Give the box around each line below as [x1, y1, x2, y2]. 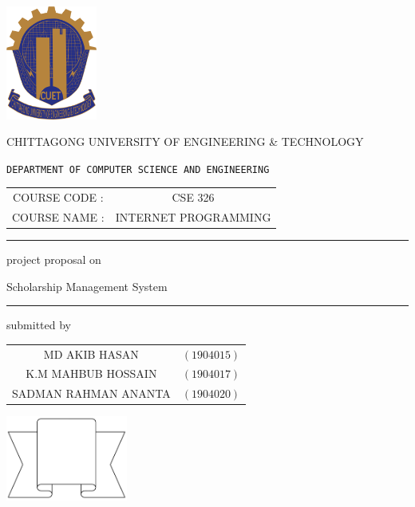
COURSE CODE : [13, 189, 104, 206]
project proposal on [6, 251, 101, 268]
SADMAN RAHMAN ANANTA [12, 385, 171, 402]
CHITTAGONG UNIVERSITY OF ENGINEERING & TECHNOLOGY [6, 133, 364, 150]
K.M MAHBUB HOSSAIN [26, 365, 157, 382]
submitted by [6, 316, 71, 333]
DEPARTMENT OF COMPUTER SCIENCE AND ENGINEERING [6, 163, 270, 175]
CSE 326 [172, 189, 215, 206]
